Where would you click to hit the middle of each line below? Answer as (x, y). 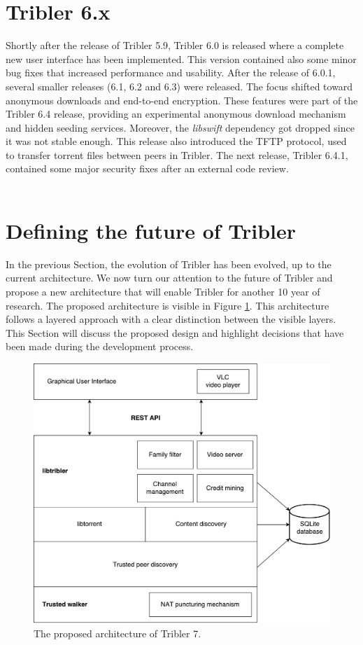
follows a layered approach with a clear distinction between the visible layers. (171, 319)
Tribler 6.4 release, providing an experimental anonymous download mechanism (176, 114)
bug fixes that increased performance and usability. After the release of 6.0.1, (171, 72)
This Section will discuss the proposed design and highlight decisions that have (175, 332)
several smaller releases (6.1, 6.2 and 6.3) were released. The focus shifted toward (179, 86)
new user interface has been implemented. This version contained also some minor (181, 58)
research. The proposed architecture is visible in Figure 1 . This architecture (168, 305)
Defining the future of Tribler (151, 230)
